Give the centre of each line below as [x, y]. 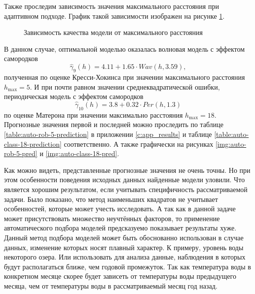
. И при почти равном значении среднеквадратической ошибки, [125, 86]
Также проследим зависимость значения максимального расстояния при [111, 6]
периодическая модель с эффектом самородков [74, 96]
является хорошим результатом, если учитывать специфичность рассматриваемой [126, 189]
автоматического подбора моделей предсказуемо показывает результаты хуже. [120, 228]
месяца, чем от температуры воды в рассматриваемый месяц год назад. [111, 285]
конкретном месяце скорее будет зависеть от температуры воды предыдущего [120, 276]
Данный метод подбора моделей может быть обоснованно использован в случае [124, 237]
